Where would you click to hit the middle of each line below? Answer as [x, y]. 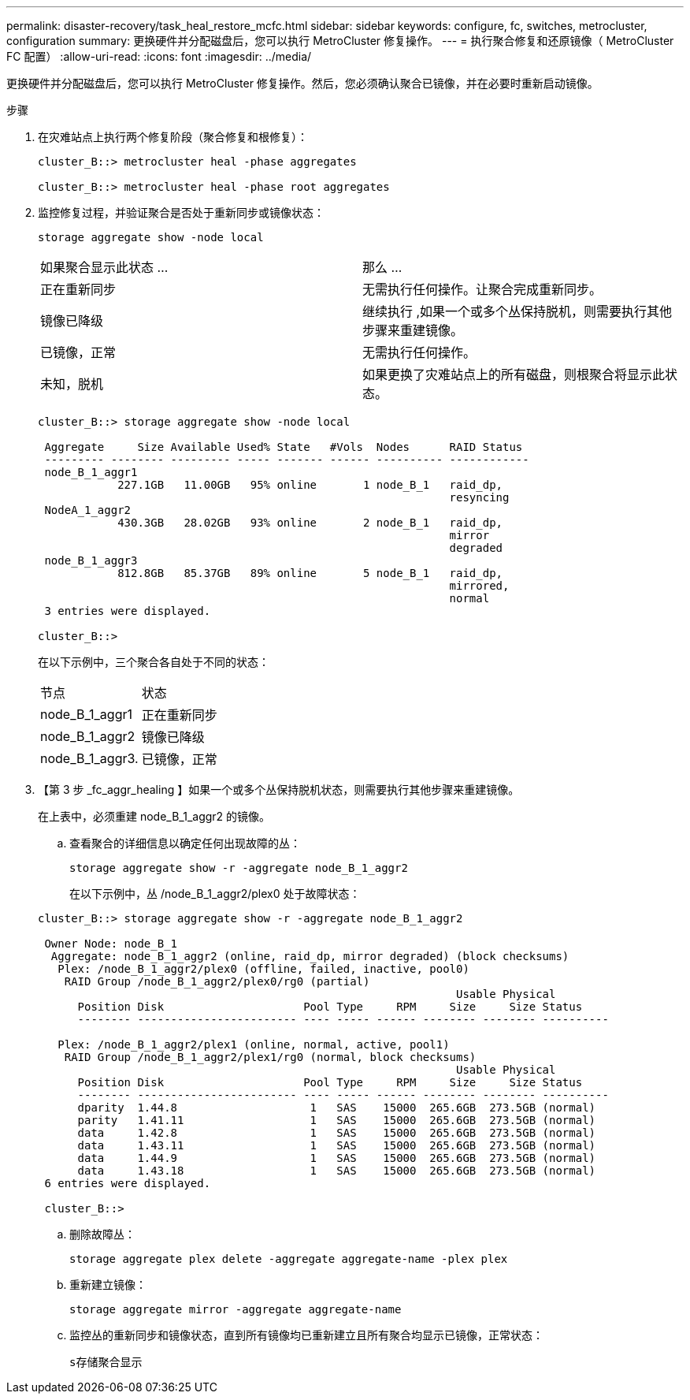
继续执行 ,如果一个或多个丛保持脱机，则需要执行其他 [517, 311]
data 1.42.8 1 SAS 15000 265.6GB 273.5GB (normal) [337, 1133]
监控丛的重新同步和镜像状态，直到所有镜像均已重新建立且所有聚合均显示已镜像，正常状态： [306, 1335]
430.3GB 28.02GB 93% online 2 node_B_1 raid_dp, [310, 523]
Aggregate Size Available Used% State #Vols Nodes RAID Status [284, 447]
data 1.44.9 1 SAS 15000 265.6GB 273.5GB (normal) [337, 1158]
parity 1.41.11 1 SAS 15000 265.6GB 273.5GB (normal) [337, 1120]
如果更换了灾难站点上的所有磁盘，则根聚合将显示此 [514, 374]
